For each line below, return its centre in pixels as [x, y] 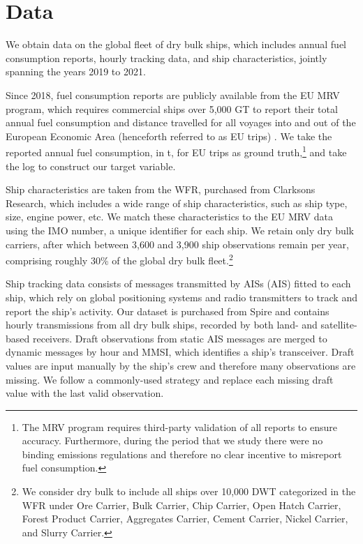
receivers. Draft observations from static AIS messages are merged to [180, 338]
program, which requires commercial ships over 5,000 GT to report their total [172, 108]
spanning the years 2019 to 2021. [76, 71]
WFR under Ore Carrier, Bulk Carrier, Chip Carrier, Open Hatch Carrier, [181, 505]
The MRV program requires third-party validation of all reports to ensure [179, 426]
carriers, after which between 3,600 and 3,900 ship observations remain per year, [177, 244]
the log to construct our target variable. [91, 166]
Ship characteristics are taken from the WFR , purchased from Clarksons [161, 189]
